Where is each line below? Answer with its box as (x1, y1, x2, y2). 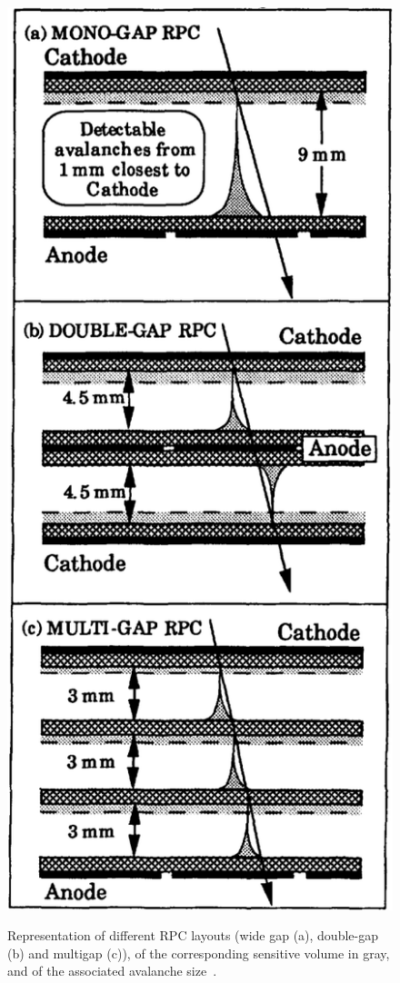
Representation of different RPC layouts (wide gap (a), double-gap (7, 926, 378, 945)
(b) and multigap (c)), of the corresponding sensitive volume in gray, (7, 943, 390, 962)
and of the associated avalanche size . (7, 961, 217, 980)
